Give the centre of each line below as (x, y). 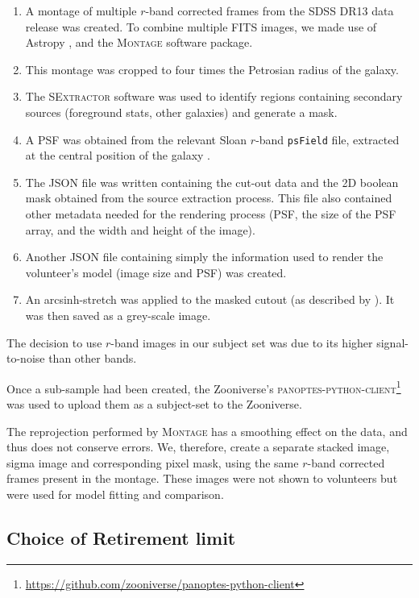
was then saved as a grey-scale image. (118, 315)
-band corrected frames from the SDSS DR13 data (270, 10)
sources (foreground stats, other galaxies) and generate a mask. (181, 112)
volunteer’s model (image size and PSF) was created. (156, 272)
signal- (392, 342)
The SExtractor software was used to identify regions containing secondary (214, 96)
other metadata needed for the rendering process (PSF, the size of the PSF (211, 214)
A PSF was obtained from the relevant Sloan (136, 139)
